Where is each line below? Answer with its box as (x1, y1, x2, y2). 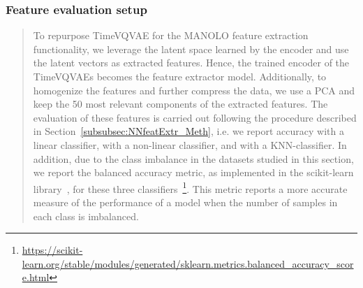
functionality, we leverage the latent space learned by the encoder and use (33, 41, 349, 56)
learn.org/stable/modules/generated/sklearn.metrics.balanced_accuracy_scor (22, 256, 354, 271)
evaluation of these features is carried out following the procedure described (33, 110, 357, 124)
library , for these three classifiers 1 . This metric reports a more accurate (33, 179, 348, 196)
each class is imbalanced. (33, 208, 139, 223)
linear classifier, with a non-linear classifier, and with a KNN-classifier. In (33, 137, 347, 152)
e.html (22, 270, 50, 285)
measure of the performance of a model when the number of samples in (33, 195, 338, 209)
